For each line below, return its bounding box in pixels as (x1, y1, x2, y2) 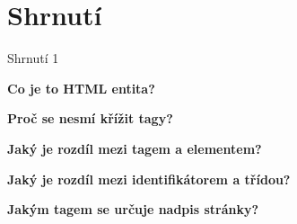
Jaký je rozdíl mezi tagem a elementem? (7, 139, 262, 157)
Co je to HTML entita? (7, 78, 155, 97)
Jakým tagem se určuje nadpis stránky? (7, 200, 259, 219)
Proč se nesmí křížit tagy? (7, 109, 173, 128)
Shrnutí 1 (7, 49, 59, 67)
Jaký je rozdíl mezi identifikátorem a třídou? (7, 169, 291, 188)
